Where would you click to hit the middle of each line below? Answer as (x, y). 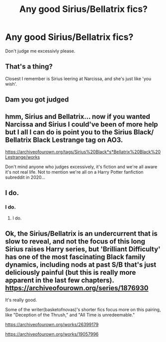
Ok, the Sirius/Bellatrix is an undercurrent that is (82, 234)
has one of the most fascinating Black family (75, 257)
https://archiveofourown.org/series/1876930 (77, 288)
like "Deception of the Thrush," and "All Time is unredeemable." (70, 315)
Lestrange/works (23, 157)
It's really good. (21, 300)
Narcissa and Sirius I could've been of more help (82, 124)
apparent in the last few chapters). (60, 281)
